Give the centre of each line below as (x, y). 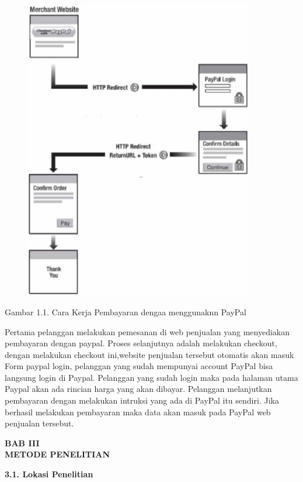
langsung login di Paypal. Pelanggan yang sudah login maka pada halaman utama (151, 377)
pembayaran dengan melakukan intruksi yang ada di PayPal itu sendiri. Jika (142, 400)
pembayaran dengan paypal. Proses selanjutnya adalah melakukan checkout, (141, 343)
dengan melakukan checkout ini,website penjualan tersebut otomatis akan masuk (149, 354)
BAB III (22, 443)
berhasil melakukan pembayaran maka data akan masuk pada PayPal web (138, 412)
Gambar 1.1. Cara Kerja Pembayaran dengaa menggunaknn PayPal (126, 311)
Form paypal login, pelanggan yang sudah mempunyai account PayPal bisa (139, 366)
